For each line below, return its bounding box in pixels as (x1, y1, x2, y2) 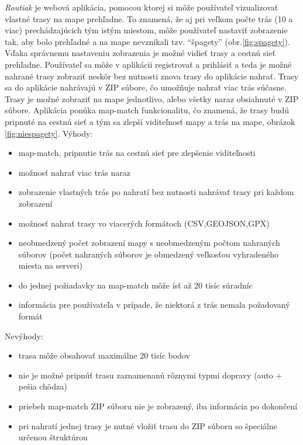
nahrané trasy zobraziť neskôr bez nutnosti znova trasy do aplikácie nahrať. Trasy (5, 69, 298, 82)
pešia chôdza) (18, 380, 67, 392)
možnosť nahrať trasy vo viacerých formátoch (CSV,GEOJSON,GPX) (18, 217, 270, 229)
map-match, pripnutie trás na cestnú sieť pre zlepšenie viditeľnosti (18, 147, 256, 159)
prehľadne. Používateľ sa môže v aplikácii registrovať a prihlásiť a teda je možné (5, 58, 292, 70)
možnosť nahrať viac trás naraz (18, 166, 131, 178)
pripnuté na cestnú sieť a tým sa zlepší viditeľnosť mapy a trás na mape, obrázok (5, 115, 295, 127)
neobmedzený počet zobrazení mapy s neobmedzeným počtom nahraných (18, 237, 280, 249)
